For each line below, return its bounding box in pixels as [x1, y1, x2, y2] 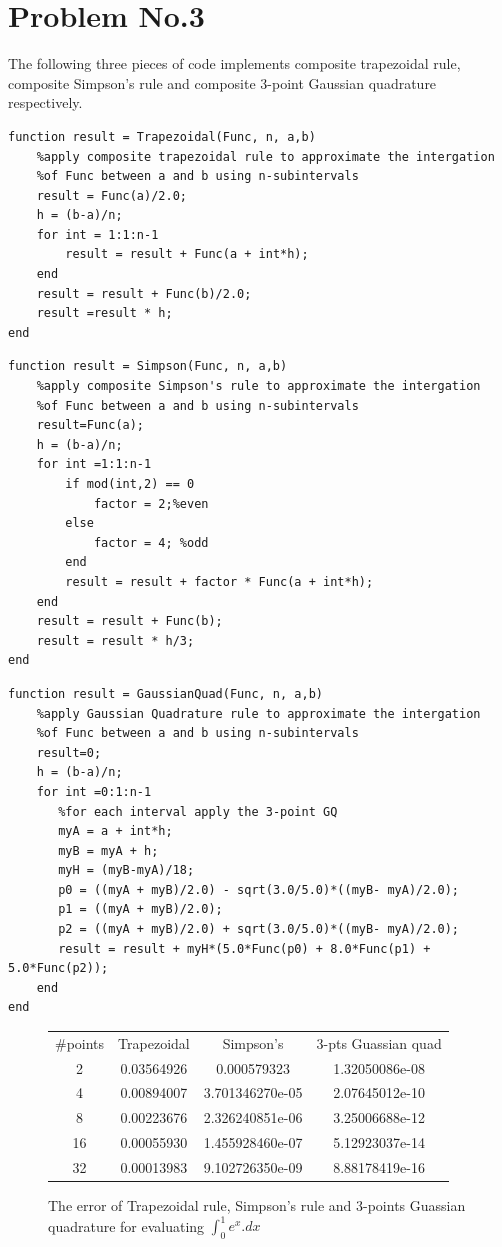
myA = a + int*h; [58, 824, 173, 839]
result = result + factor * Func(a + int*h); [65, 574, 374, 589]
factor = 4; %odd [93, 535, 209, 550]
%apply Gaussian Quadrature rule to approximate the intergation [36, 706, 481, 721]
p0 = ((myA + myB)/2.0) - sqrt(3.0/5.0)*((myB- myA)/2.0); [58, 882, 460, 897]
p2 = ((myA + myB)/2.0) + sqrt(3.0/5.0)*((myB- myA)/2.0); [58, 922, 460, 937]
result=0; [36, 745, 102, 760]
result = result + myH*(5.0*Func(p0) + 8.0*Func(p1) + [58, 941, 431, 956]
